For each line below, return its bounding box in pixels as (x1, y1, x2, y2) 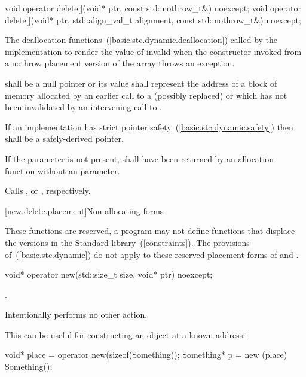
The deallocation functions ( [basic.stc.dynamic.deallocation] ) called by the (5, 34, 278, 46)
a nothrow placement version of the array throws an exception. (5, 57, 235, 69)
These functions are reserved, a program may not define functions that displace (5, 224, 295, 237)
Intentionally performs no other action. (5, 308, 148, 321)
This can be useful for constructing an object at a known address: (5, 328, 246, 340)
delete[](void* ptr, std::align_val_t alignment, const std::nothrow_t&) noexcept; (5, 13, 301, 26)
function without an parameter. (5, 164, 120, 177)
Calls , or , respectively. (5, 184, 91, 197)
